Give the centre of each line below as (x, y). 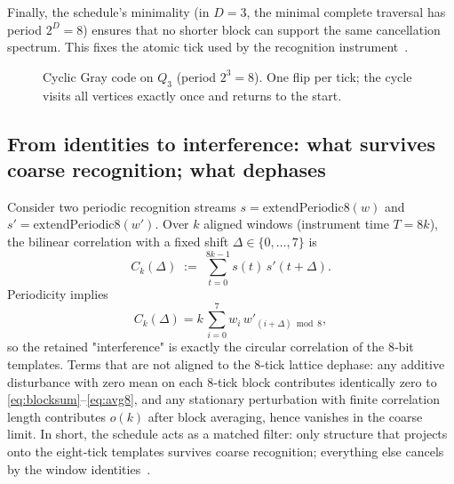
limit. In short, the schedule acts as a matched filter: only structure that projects (227, 434)
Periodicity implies (58, 293)
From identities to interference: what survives (221, 143)
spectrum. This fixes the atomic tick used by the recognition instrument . (208, 47)
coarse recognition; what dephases (167, 169)
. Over (172, 224)
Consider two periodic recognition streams (122, 206)
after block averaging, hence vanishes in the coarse (285, 416)
